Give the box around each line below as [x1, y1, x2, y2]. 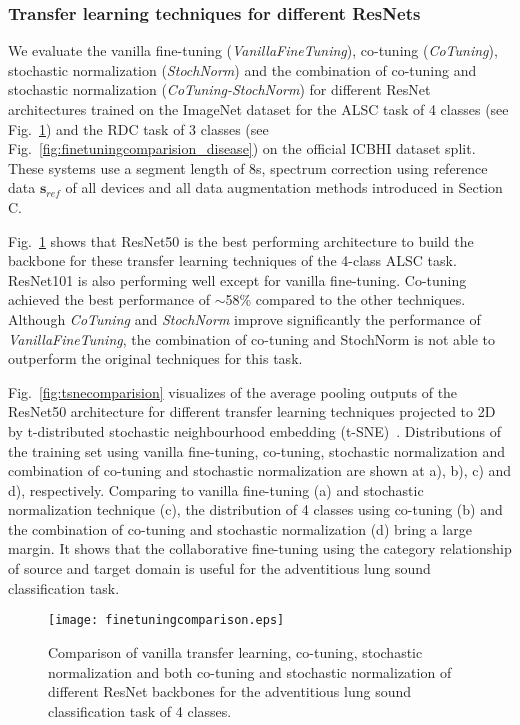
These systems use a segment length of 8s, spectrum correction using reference [8, 157, 488, 178]
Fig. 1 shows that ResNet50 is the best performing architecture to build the [8, 230, 474, 251]
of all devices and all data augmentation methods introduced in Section [65, 177, 503, 198]
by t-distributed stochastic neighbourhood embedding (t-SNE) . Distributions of [8, 420, 501, 441]
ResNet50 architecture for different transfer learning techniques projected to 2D [8, 401, 496, 422]
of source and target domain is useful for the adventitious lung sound [8, 558, 431, 579]
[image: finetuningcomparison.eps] [48, 613, 285, 628]
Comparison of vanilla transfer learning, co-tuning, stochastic [48, 641, 423, 662]
